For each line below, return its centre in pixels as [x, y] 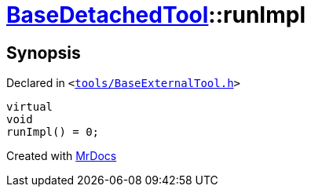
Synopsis [44, 53]
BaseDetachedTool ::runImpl [156, 15]
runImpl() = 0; [53, 132]
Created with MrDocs [62, 156]
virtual [30, 107]
